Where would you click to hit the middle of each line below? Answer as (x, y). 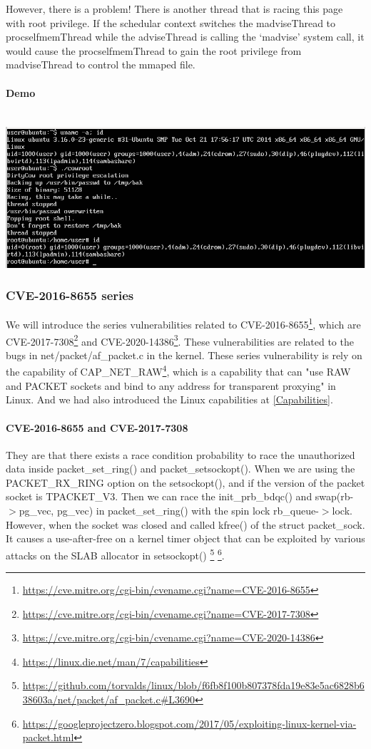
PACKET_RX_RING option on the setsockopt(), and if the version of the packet (185, 482)
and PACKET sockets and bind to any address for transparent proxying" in (171, 385)
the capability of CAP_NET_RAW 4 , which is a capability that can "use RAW (178, 371)
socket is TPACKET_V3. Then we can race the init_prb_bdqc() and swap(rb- (180, 496)
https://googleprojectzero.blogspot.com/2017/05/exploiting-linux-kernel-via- (189, 723)
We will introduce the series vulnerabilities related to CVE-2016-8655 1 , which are (183, 324)
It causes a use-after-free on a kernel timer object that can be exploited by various (185, 538)
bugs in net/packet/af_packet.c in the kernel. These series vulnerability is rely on (184, 355)
